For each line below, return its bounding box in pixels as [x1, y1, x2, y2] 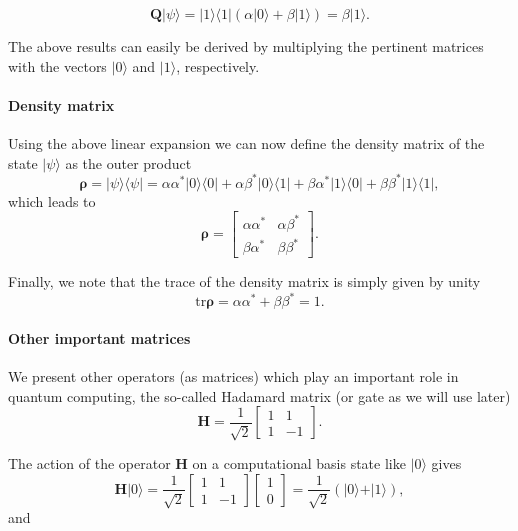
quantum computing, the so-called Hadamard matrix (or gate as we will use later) [8, 385, 511, 406]
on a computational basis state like [192, 453, 406, 474]
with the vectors [8, 55, 107, 76]
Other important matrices [8, 328, 191, 349]
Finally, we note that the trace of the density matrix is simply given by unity [8, 271, 481, 292]
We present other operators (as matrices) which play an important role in [8, 366, 459, 387]
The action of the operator [8, 453, 171, 474]
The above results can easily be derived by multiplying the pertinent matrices [8, 36, 484, 56]
